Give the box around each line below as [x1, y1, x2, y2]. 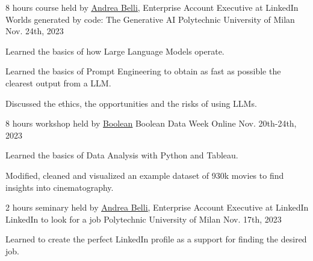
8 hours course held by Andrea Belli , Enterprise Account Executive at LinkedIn [5, 1, 299, 13]
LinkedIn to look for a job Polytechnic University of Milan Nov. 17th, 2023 [5, 212, 282, 225]
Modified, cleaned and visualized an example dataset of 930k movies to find [5, 169, 284, 181]
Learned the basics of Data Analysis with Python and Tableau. [5, 149, 238, 161]
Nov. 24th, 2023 [5, 25, 64, 37]
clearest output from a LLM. [5, 76, 111, 89]
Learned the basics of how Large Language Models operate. [5, 44, 225, 57]
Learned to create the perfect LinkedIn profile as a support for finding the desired [5, 233, 307, 245]
